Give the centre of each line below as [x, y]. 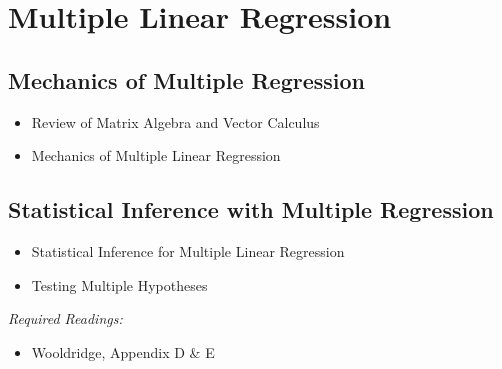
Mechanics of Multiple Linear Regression [156, 155]
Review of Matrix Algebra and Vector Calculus [175, 121]
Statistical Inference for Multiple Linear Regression [188, 250]
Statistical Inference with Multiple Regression [251, 209]
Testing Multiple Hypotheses [119, 284]
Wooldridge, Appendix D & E [123, 351]
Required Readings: [65, 318]
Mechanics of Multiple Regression [187, 79]
